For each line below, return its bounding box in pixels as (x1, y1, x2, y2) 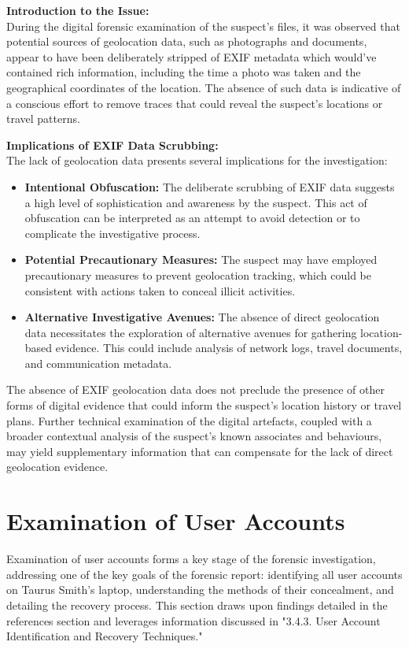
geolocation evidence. (6, 458, 109, 475)
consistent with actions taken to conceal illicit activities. (24, 282, 296, 299)
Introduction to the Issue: (6, 2, 149, 18)
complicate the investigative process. (24, 224, 201, 241)
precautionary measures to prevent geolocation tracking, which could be (24, 266, 371, 283)
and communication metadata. (24, 354, 172, 371)
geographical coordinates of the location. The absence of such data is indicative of (6, 79, 401, 95)
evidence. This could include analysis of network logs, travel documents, (55, 339, 403, 356)
